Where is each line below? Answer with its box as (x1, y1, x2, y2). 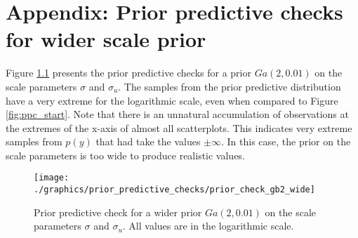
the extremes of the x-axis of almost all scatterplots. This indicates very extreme (6, 120, 352, 135)
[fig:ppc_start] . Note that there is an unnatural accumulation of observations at (6, 107, 349, 121)
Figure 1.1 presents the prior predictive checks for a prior (6, 65, 251, 80)
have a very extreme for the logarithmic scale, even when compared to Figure (6, 93, 338, 107)
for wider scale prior (6, 25, 206, 53)
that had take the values (95, 134, 201, 149)
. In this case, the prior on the (220, 134, 351, 149)
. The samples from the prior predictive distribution (118, 79, 341, 93)
